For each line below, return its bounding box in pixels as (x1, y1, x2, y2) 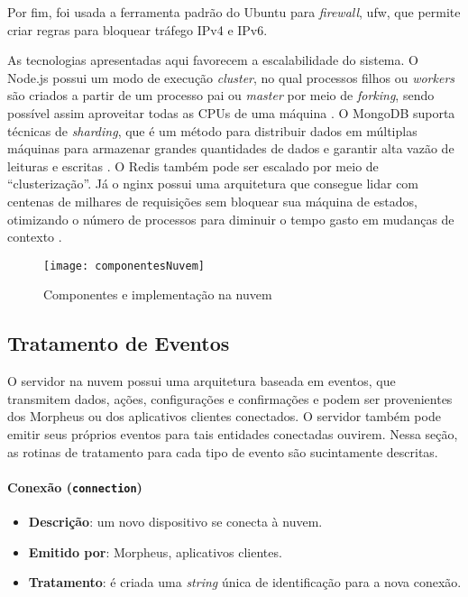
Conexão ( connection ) (7, 477, 142, 496)
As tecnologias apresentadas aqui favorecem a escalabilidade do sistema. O (7, 51, 418, 69)
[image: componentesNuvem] (43, 259, 205, 272)
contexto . (7, 227, 62, 246)
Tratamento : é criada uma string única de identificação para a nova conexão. (28, 573, 462, 592)
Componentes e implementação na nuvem (43, 285, 272, 304)
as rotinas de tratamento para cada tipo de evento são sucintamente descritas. (7, 442, 438, 461)
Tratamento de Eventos (7, 329, 230, 357)
